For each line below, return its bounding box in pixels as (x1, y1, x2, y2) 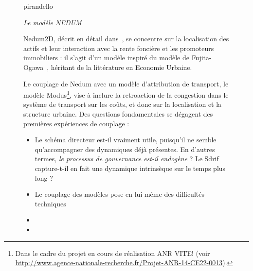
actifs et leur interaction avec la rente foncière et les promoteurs (23, 43, 214, 53)
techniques (35, 198, 66, 208)
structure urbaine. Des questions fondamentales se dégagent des (23, 109, 213, 119)
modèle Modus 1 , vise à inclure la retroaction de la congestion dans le (23, 88, 229, 100)
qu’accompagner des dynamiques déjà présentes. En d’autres (35, 144, 215, 154)
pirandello (23, 1, 53, 11)
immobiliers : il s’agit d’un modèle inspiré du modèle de (23, 52, 189, 63)
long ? (35, 172, 53, 183)
